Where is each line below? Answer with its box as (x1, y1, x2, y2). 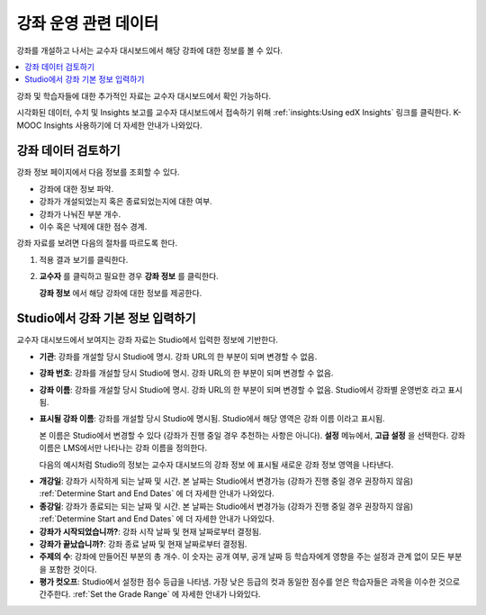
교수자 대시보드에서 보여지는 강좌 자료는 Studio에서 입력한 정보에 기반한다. (16, 334, 279, 346)
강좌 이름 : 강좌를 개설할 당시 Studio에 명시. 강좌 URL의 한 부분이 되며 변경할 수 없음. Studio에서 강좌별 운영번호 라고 (39, 384, 446, 395)
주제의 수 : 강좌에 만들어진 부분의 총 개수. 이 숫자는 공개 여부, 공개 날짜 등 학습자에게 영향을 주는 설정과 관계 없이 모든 (39, 551, 445, 562)
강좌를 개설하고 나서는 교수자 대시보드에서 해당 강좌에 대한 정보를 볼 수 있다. (16, 45, 283, 56)
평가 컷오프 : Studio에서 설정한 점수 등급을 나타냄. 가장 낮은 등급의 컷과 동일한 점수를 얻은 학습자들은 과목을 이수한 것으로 (39, 576, 461, 587)
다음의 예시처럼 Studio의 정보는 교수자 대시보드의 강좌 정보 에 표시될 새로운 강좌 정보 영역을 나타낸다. (39, 459, 394, 470)
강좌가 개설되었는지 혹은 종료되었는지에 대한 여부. (39, 196, 213, 207)
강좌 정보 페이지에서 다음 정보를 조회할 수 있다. (16, 167, 180, 177)
